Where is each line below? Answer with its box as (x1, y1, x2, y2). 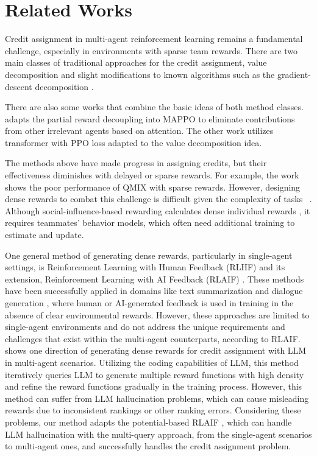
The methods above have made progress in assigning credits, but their (5, 156, 267, 169)
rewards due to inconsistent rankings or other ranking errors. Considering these (5, 404, 301, 416)
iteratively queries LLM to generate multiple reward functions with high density (5, 368, 304, 381)
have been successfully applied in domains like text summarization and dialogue (5, 284, 303, 297)
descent (5, 80, 32, 93)
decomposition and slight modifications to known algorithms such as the (5, 68, 275, 80)
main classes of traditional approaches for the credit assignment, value (5, 56, 267, 69)
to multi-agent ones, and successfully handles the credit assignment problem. (5, 440, 291, 452)
